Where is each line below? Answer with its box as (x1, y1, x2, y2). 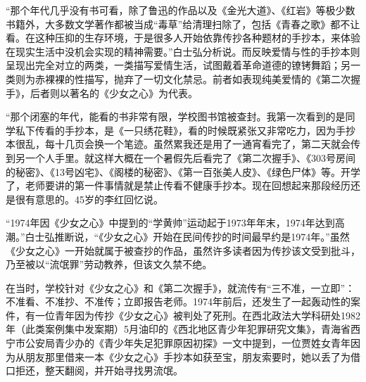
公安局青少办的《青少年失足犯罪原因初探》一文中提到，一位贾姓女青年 (25, 336, 351, 350)
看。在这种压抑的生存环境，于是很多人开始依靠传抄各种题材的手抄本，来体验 (6, 30, 360, 45)
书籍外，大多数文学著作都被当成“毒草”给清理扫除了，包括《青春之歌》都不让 (6, 16, 360, 31)
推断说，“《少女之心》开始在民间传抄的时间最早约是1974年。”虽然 (54, 229, 350, 243)
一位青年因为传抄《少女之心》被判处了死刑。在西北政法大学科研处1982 (34, 307, 360, 322)
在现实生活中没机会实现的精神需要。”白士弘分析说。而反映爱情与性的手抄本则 (6, 44, 360, 58)
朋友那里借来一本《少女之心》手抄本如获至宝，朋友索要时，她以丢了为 (25, 349, 351, 364)
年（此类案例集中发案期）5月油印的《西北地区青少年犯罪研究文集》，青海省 (6, 321, 351, 336)
